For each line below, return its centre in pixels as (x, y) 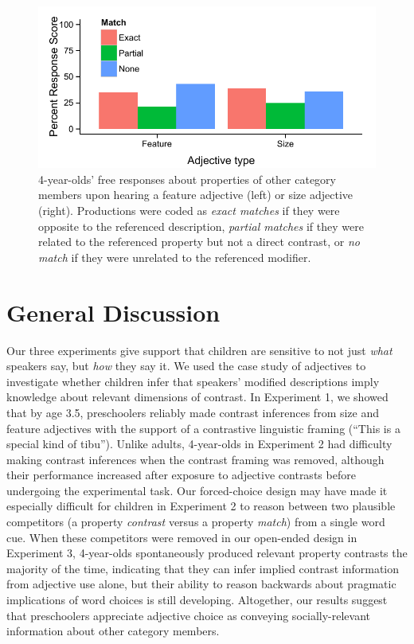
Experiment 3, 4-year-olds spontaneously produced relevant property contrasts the (207, 553)
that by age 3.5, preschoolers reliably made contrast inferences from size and (193, 412)
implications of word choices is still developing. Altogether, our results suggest (197, 600)
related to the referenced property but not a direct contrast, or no (199, 242)
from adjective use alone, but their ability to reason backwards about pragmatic (201, 584)
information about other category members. (113, 631)
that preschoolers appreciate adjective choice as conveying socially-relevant (188, 615)
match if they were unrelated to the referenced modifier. (175, 257)
